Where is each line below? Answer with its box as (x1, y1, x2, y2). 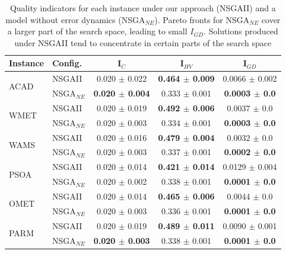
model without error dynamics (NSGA (5, 13, 145, 25)
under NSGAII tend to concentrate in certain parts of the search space (14, 36, 272, 49)
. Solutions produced (204, 25, 278, 37)
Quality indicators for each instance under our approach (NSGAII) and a (9, 2, 276, 14)
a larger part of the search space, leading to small (7, 25, 188, 37)
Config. (52, 57, 82, 69)
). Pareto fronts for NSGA (154, 13, 250, 25)
